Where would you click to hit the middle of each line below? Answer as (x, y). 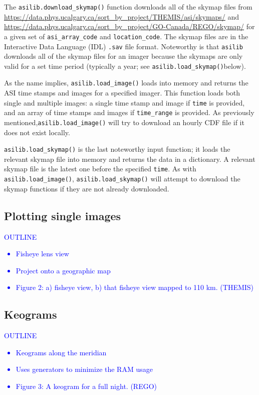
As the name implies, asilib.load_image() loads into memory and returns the (126, 83)
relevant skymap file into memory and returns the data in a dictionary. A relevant (130, 159)
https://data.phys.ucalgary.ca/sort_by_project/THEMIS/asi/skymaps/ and (122, 16)
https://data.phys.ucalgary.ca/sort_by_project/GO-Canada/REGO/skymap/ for (129, 26)
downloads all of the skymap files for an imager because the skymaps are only (123, 56)
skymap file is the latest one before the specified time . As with (100, 169)
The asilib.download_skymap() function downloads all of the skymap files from (128, 7)
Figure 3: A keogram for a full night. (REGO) (86, 386)
